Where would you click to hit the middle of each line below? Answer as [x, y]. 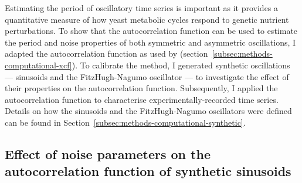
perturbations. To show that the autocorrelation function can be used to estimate [151, 31]
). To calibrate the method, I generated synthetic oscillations [181, 65]
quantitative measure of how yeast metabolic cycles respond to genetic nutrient [147, 19]
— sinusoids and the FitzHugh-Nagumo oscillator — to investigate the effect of [147, 76]
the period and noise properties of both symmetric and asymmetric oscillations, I [150, 42]
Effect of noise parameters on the [108, 153]
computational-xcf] [38, 65]
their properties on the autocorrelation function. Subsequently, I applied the [141, 88]
